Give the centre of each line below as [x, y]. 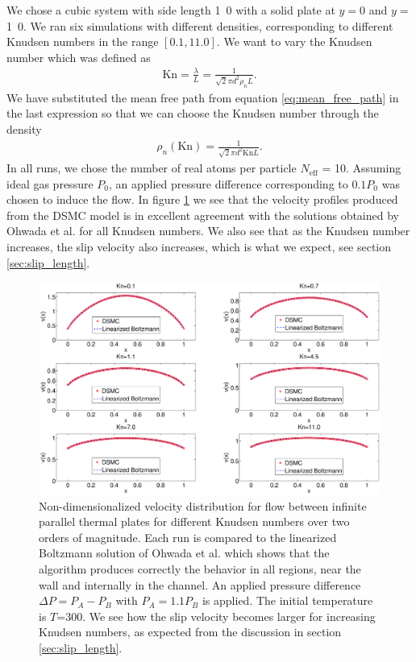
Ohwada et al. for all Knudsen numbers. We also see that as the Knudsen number [208, 231]
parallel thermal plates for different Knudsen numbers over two [194, 521]
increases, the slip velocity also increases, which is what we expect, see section [199, 247]
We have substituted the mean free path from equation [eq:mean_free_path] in [203, 97]
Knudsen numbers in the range [83, 41]
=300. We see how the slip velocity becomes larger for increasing [216, 616]
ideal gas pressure [50, 183]
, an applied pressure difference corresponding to [228, 183]
